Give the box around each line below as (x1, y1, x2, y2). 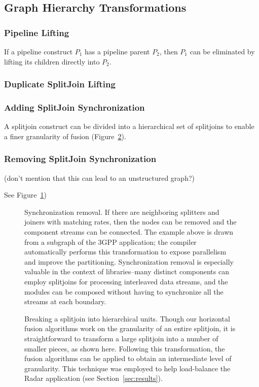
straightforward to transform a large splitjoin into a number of (24, 333, 218, 343)
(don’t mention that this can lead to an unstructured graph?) (4, 172, 195, 183)
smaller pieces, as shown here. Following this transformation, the (24, 343, 225, 353)
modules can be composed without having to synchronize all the (24, 286, 224, 297)
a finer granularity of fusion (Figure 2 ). (4, 131, 126, 141)
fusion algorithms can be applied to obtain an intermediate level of (24, 353, 232, 364)
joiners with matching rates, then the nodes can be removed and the (24, 216, 237, 227)
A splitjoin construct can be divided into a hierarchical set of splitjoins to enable (4, 121, 254, 132)
